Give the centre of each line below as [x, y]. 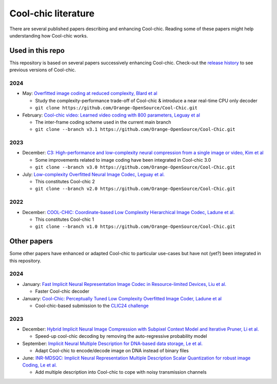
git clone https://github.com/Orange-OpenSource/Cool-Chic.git [116, 108]
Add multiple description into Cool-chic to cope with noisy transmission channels [121, 372]
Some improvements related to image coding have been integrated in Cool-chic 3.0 [123, 160]
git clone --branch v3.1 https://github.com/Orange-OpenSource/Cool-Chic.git [135, 129]
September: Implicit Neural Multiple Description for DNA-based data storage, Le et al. [112, 343]
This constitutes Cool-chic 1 [65, 219]
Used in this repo [37, 51]
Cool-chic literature [52, 13]
